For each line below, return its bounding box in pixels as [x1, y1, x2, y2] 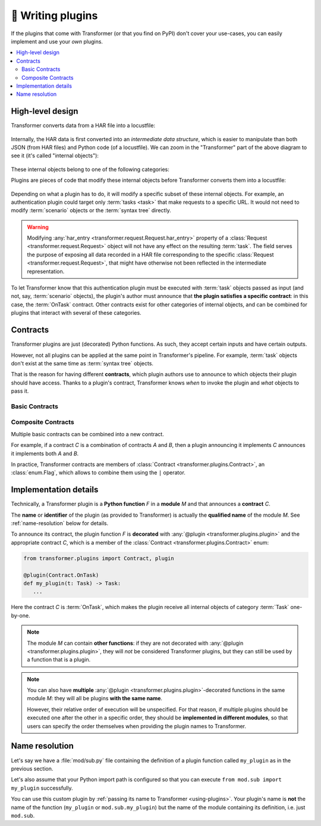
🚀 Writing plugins [11, 9, 98, 22]
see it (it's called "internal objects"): [11, 152, 99, 159]
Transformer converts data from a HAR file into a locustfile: [11, 122, 156, 129]
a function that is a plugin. [27, 656, 91, 663]
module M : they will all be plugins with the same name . [27, 695, 163, 702]
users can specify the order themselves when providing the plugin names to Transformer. [27, 722, 247, 729]
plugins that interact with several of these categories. [11, 309, 142, 316]
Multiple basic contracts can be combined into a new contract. [11, 430, 165, 437]
